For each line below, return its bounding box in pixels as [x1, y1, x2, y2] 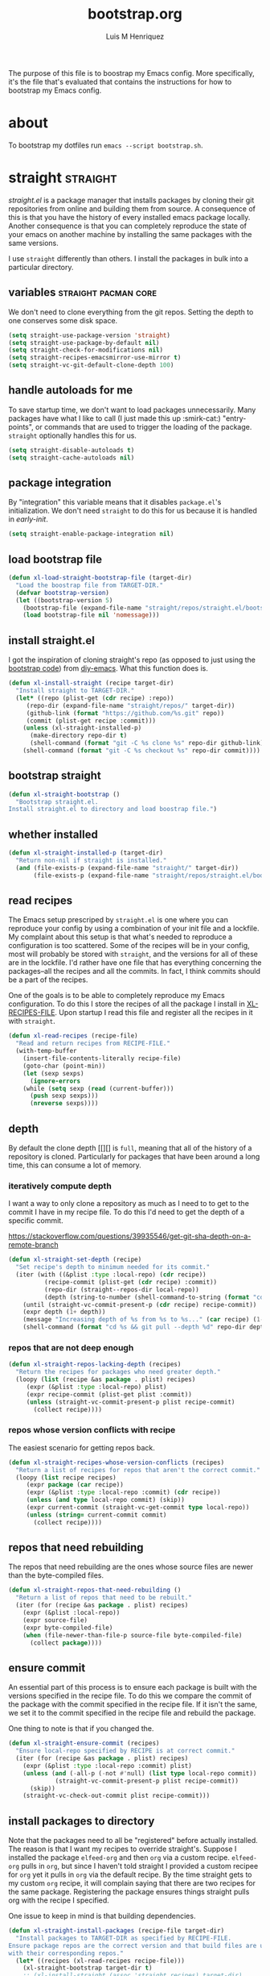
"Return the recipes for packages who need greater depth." [15, 1368, 221, 1376]
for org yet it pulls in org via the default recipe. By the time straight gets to [8, 1870, 252, 1879]
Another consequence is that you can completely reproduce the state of [8, 221, 247, 231]
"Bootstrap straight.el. [15, 797, 99, 806]
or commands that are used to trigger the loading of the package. [35, 422, 252, 431]
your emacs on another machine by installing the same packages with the [8, 229, 252, 239]
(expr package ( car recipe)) [26, 1481, 125, 1489]
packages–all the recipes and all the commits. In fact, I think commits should [8, 967, 261, 976]
